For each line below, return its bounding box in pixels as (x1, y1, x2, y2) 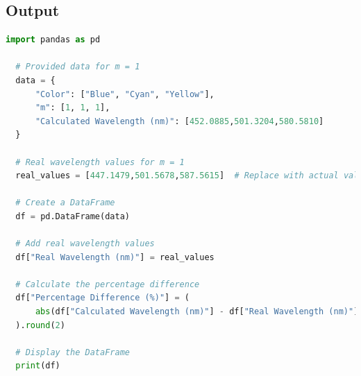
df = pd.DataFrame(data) (15, 211, 130, 221)
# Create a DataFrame (15, 198, 115, 208)
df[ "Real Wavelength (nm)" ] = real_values (15, 252, 215, 262)
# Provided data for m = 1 (15, 62, 140, 72)
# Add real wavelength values (15, 239, 155, 249)
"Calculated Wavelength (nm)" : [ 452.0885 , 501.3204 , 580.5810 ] (35, 116, 324, 126)
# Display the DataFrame (15, 347, 130, 357)
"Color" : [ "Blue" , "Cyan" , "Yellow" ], (35, 89, 215, 99)
